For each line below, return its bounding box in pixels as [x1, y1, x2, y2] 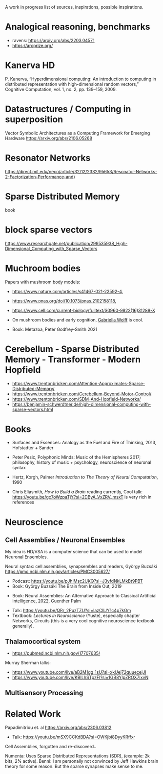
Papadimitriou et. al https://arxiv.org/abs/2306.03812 [5, 724, 112, 730]
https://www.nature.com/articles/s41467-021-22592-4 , [12, 288, 123, 294]
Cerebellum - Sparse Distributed [5, 343, 139, 354]
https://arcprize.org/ [12, 43, 53, 48]
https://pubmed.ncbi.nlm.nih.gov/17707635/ [12, 650, 101, 656]
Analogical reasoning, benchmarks [5, 22, 150, 32]
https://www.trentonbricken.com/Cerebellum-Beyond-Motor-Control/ [12, 391, 152, 397]
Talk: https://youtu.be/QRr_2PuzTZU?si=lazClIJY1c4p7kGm [12, 608, 131, 614]
